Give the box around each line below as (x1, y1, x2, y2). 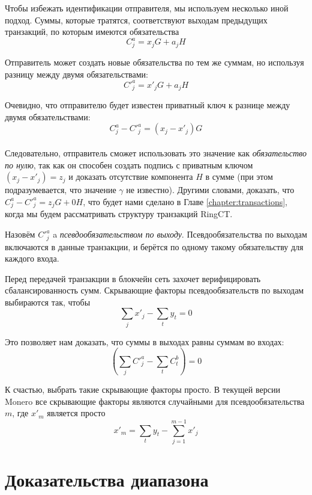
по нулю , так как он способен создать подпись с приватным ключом (5, 158, 253, 171)
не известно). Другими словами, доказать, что (126, 183, 295, 196)
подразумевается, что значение (5, 183, 116, 196)
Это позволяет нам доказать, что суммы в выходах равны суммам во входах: (5, 335, 284, 348)
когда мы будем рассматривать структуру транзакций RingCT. (5, 208, 233, 220)
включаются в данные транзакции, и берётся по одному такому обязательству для (5, 240, 304, 253)
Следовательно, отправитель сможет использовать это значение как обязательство (5, 146, 307, 159)
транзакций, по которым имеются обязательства (5, 25, 179, 38)
